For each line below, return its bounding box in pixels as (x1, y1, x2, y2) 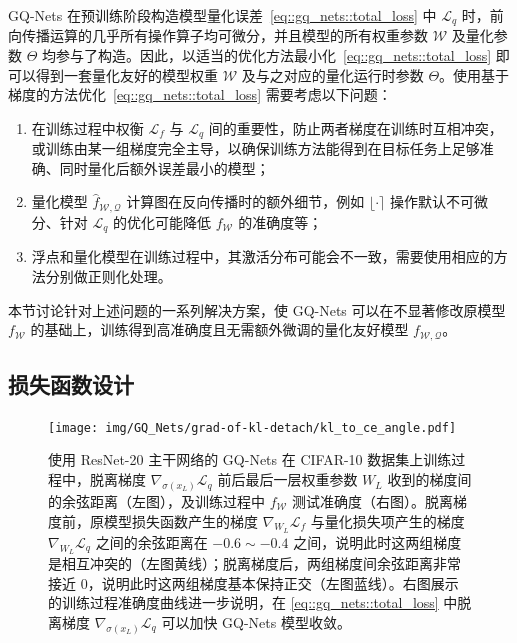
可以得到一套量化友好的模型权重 (8, 64, 218, 85)
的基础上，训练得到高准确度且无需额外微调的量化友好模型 (30, 319, 409, 340)
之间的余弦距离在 (95, 531, 208, 552)
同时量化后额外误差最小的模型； (59, 157, 270, 178)
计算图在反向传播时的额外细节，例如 (126, 191, 365, 212)
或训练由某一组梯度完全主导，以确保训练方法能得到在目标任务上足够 (31, 138, 480, 159)
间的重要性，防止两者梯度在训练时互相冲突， (208, 117, 503, 138)
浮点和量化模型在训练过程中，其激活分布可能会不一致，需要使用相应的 (31, 246, 494, 267)
